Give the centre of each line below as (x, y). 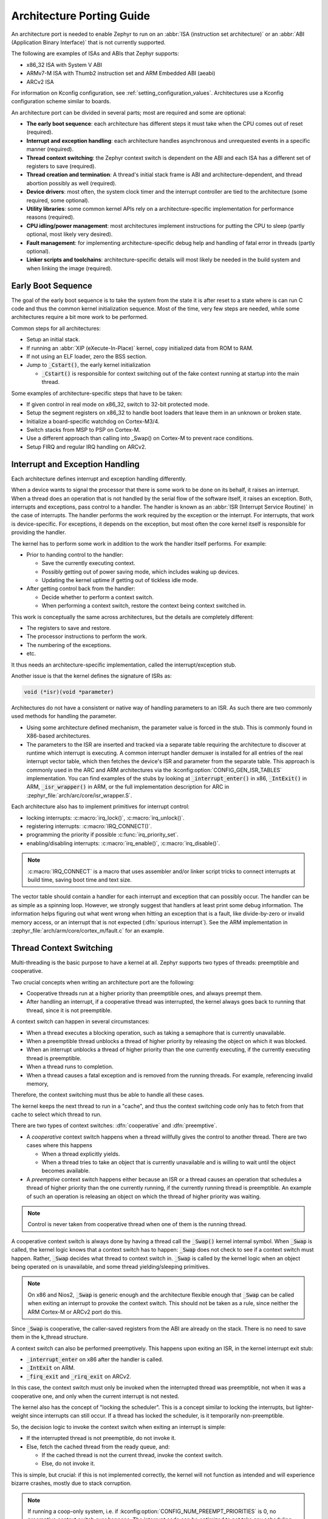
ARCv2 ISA (40, 81)
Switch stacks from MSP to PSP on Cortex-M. (84, 430)
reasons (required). (51, 217)
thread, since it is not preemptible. (69, 1010)
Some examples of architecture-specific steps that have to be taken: (97, 393)
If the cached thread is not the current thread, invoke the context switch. (132, 1455)
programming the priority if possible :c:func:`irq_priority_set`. (102, 835)
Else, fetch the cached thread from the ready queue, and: (98, 1447)
